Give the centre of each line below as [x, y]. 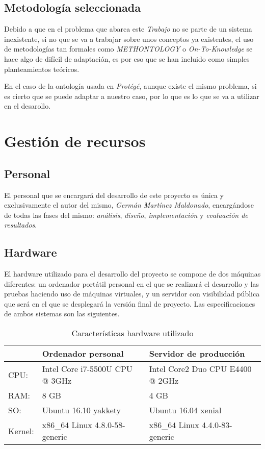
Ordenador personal [83, 354]
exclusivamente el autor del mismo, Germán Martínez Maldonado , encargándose [129, 205]
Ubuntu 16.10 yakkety [81, 410]
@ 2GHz [164, 381]
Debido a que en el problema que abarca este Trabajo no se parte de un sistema [128, 29]
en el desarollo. [28, 106]
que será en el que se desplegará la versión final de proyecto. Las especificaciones [130, 303]
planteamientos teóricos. [42, 69]
